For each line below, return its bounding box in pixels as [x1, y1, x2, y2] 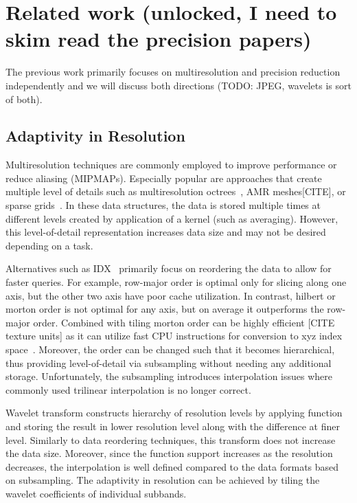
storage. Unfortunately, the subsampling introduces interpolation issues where [5, 369, 332, 383]
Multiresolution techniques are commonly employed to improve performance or [5, 157, 337, 172]
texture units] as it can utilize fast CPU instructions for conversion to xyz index [5, 328, 343, 343]
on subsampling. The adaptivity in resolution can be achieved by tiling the [5, 473, 320, 487]
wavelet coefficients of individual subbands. [5, 486, 187, 500]
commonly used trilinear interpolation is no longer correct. [5, 382, 251, 396]
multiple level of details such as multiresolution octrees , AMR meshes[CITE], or [5, 184, 346, 199]
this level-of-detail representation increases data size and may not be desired [5, 225, 326, 239]
